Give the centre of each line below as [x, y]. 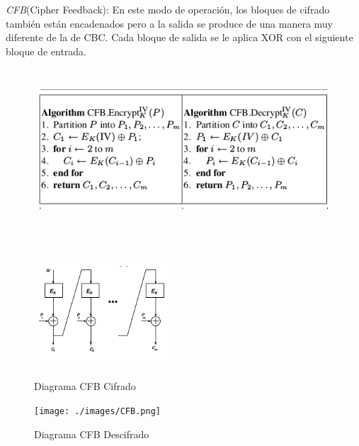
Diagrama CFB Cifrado [85, 386]
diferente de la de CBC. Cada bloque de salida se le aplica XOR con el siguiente [179, 37]
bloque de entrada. [46, 51]
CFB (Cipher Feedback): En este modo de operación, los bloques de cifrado [168, 9]
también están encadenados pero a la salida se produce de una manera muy [170, 23]
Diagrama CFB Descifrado [92, 434]
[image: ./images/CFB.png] [97, 411]
